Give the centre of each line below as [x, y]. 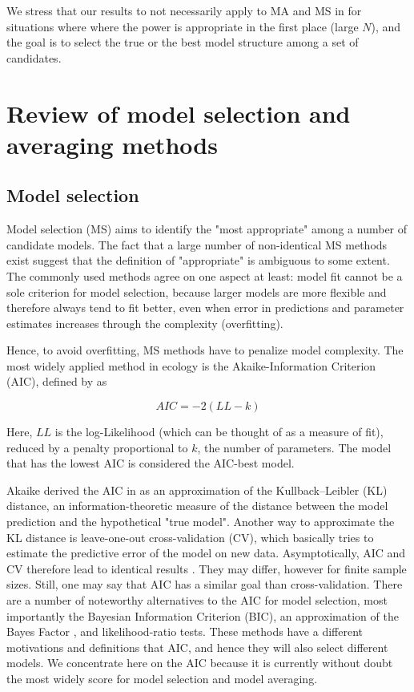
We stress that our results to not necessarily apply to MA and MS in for [184, 10]
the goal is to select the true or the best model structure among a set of [183, 42]
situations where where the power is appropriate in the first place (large [183, 26]
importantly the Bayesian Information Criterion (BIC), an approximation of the [203, 615]
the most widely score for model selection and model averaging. [162, 678]
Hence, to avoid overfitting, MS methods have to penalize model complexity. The [205, 350]
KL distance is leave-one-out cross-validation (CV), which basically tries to [190, 537]
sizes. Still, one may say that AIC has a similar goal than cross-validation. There [205, 584]
